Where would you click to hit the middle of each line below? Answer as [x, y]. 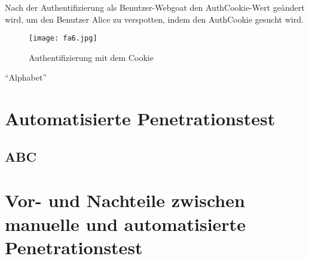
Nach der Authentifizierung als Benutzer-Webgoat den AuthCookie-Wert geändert [155, 7]
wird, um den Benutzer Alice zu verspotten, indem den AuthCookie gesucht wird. [154, 19]
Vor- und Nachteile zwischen [125, 200]
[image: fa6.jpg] [63, 38]
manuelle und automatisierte [125, 223]
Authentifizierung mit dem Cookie [91, 57]
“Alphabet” [26, 77]
